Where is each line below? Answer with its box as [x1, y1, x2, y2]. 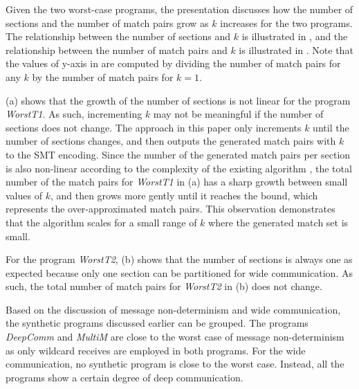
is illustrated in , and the [241, 29, 348, 44]
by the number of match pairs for [32, 69, 174, 84]
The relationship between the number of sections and [6, 29, 231, 44]
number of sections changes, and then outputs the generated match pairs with [6, 134, 336, 148]
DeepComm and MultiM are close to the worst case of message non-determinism [6, 329, 344, 344]
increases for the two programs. [220, 15, 353, 30]
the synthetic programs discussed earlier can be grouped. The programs [6, 316, 309, 330]
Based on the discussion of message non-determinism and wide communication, [6, 302, 341, 316]
